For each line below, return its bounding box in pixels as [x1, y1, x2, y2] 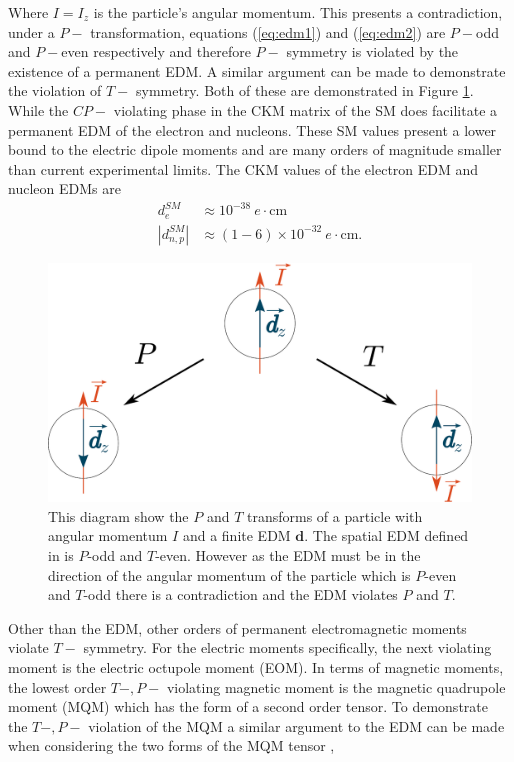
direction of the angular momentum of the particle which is [48, 564, 411, 585]
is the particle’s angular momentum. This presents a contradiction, [93, 2, 503, 22]
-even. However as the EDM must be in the [155, 545, 421, 566]
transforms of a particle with [247, 505, 423, 526]
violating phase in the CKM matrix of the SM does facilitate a [113, 99, 498, 120]
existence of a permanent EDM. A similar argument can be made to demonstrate [8, 60, 506, 81]
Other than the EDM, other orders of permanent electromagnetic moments [8, 617, 467, 638]
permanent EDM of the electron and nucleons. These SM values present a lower [8, 119, 497, 140]
